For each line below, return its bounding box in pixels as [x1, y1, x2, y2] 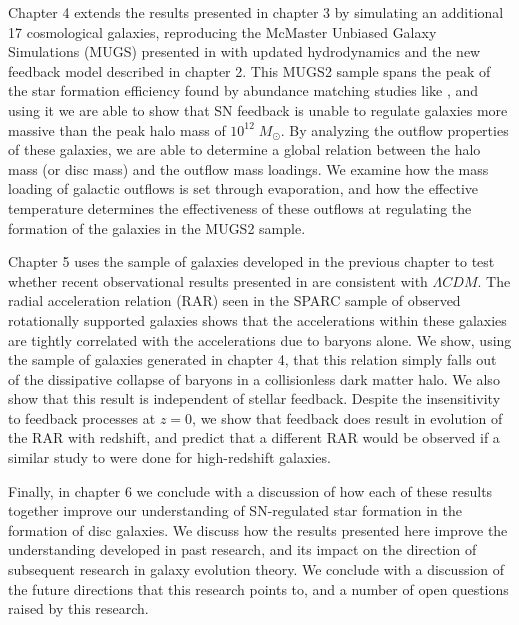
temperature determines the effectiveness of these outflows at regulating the [8, 197, 472, 218]
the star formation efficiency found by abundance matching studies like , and [8, 80, 479, 101]
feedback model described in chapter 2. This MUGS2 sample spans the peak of [8, 60, 491, 81]
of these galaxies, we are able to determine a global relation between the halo [8, 139, 481, 160]
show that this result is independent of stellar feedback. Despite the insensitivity [8, 388, 501, 409]
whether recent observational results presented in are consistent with [8, 270, 428, 291]
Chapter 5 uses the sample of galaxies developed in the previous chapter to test [8, 251, 495, 272]
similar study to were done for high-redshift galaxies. [8, 447, 331, 468]
